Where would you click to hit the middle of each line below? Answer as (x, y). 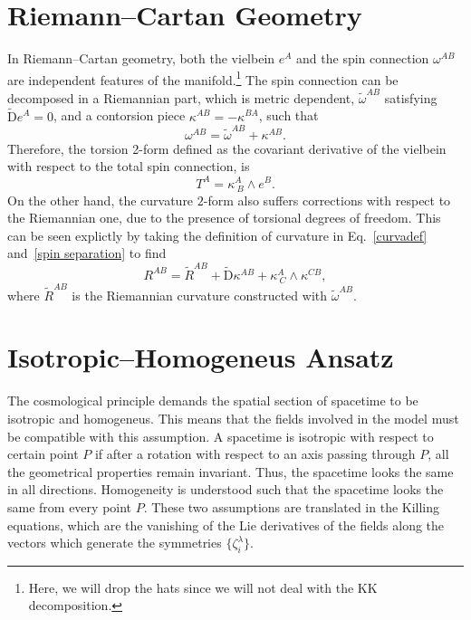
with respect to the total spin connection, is (129, 166)
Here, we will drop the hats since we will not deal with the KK (203, 587)
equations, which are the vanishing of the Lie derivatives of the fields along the (226, 525)
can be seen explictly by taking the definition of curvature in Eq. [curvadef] (217, 235)
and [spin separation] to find (87, 253)
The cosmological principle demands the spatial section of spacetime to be (213, 401)
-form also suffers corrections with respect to (327, 200)
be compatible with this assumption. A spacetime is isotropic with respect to (221, 436)
